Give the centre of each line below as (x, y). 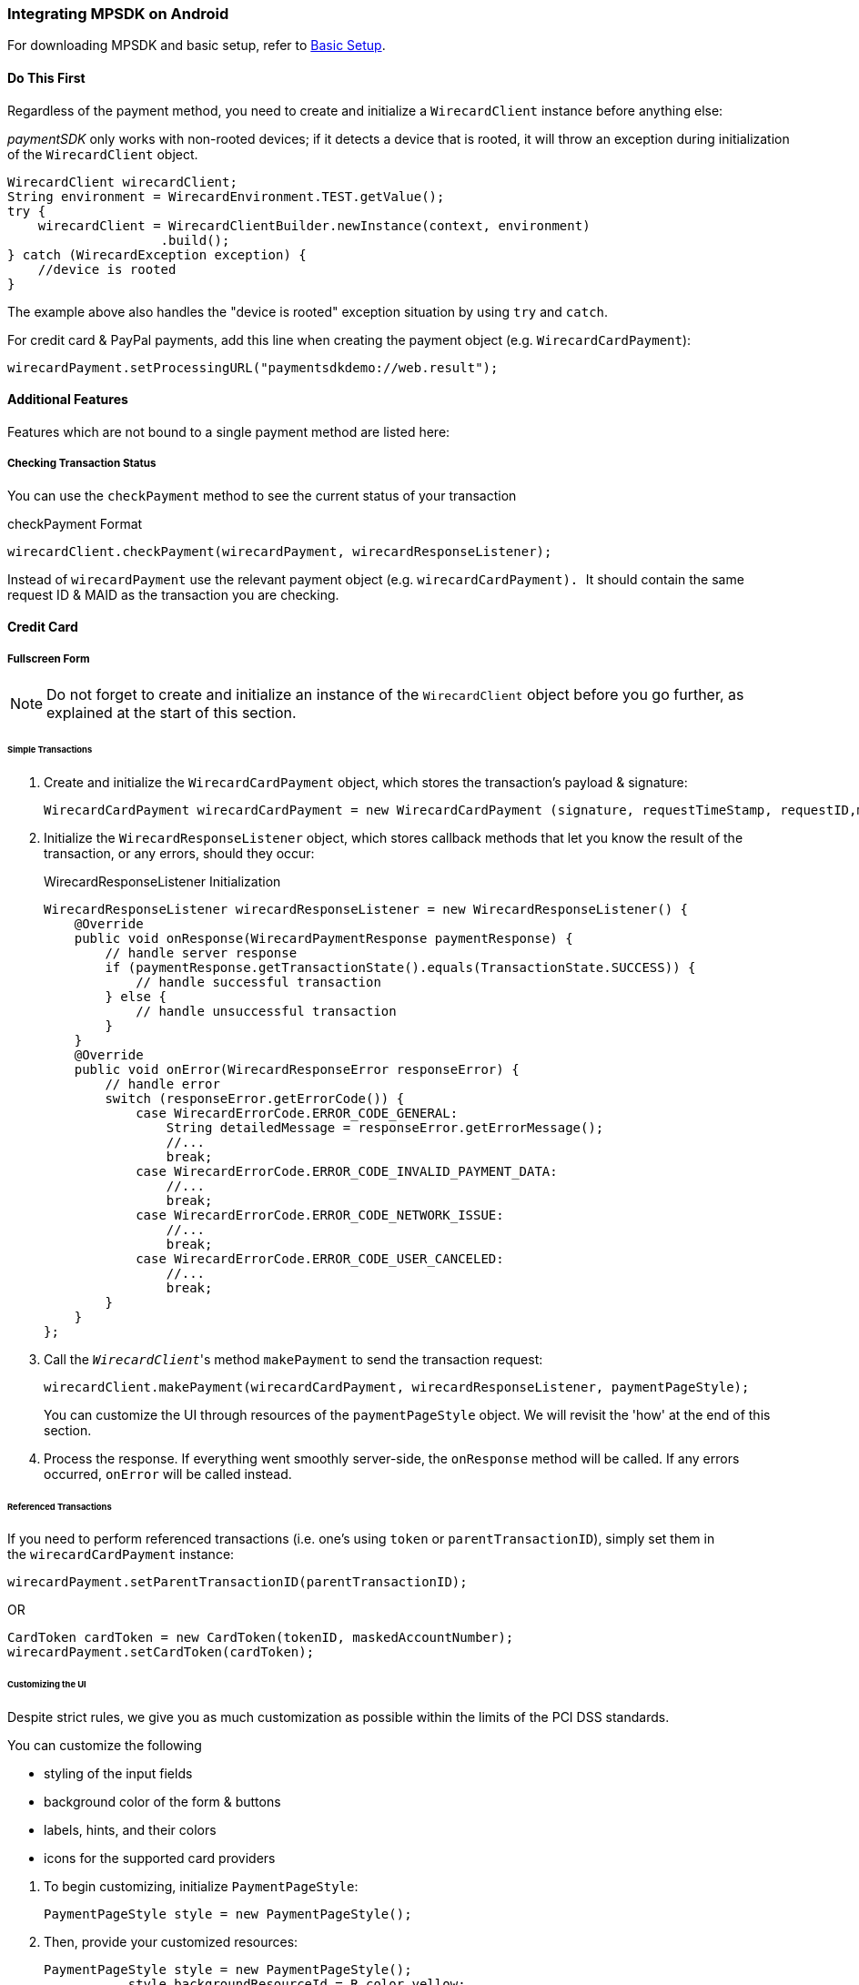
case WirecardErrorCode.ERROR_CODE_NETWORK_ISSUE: (320, 1215)
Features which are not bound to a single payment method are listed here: (229, 431)
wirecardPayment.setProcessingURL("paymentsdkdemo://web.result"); (253, 367)
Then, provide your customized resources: (171, 1942)
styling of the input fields (118, 1774)
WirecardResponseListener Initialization (162, 881)
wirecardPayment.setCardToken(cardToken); (161, 1652)
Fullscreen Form (49, 658)
